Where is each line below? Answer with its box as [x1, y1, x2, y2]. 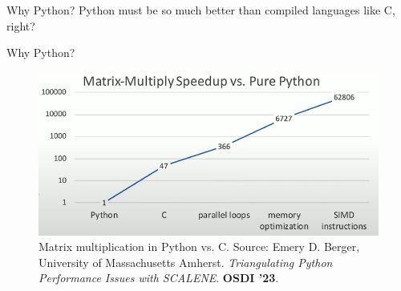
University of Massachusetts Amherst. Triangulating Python [38, 253, 333, 270]
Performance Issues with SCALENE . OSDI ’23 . [38, 269, 279, 286]
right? [6, 17, 35, 34]
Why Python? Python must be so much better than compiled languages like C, [6, 2, 395, 18]
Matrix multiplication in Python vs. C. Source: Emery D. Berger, [38, 238, 360, 255]
